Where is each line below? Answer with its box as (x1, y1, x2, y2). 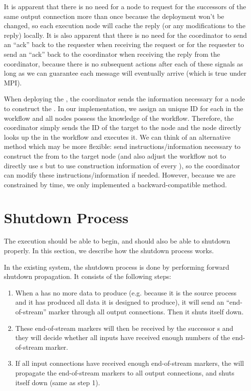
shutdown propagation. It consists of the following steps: (4, 271, 172, 281)
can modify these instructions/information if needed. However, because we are (4, 170, 236, 180)
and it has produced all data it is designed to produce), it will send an (15, 297, 224, 307)
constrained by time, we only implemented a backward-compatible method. (4, 179, 227, 189)
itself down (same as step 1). (15, 377, 100, 387)
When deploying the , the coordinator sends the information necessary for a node (4, 94, 245, 104)
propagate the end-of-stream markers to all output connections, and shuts (15, 367, 235, 377)
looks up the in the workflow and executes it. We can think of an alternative (4, 131, 231, 142)
